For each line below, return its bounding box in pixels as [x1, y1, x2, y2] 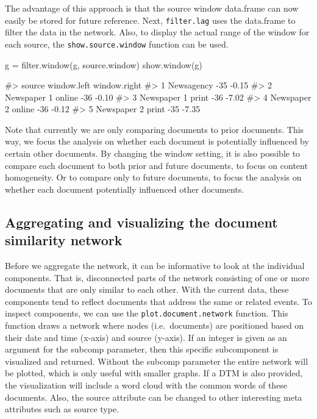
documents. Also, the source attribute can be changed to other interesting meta [5, 390, 302, 403]
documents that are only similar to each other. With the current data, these [5, 283, 289, 296]
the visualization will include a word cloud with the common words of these [5, 379, 288, 392]
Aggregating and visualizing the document [5, 212, 278, 231]
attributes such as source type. [5, 403, 119, 415]
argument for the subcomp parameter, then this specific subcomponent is [5, 343, 279, 356]
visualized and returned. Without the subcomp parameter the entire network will [5, 354, 308, 367]
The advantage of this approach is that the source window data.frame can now [5, 2, 299, 14]
